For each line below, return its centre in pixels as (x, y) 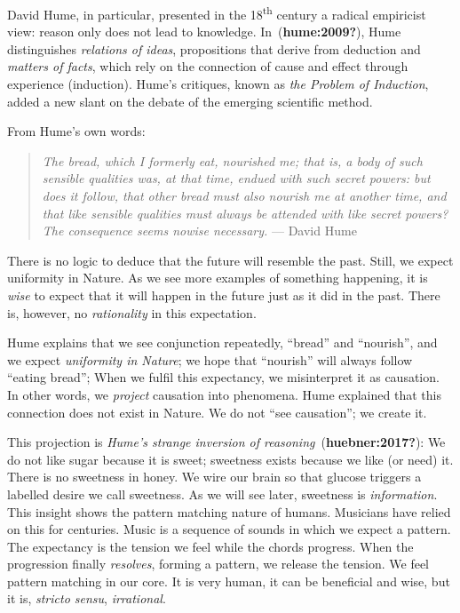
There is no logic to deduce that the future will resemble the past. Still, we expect (230, 260)
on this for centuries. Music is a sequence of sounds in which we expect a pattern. (229, 529)
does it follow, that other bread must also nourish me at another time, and (244, 195)
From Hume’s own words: (76, 131)
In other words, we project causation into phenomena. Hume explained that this (224, 394)
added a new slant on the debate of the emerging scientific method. (190, 101)
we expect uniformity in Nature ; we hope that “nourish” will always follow (210, 359)
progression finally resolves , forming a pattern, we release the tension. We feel (218, 564)
